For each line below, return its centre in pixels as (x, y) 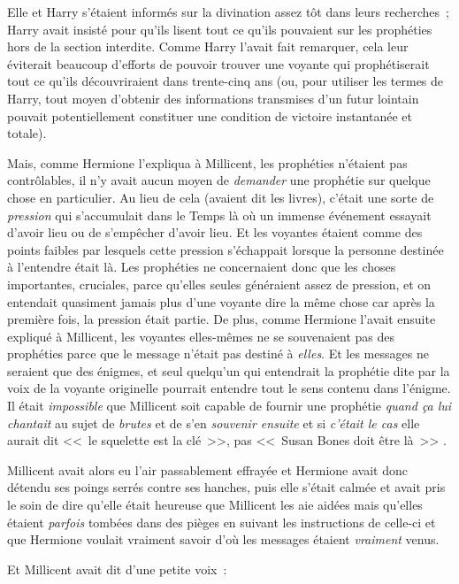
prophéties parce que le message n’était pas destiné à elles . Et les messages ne (218, 353)
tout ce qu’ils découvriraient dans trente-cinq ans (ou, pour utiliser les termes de (226, 81)
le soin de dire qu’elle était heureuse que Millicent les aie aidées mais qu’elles (215, 505)
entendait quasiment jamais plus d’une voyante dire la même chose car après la (221, 301)
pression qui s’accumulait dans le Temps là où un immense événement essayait (219, 215)
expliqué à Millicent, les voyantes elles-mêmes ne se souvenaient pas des (201, 336)
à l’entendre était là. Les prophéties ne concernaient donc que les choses (202, 267)
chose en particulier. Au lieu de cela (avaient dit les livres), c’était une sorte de (221, 197)
